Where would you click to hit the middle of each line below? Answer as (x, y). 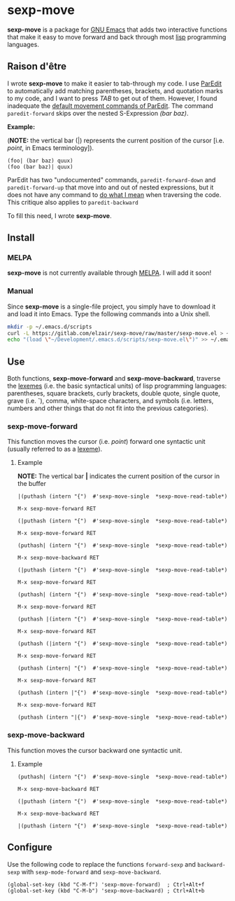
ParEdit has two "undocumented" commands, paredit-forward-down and (112, 179)
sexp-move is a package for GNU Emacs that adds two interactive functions (117, 29)
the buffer (32, 484)
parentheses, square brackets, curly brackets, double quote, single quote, (114, 393)
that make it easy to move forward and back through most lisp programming (117, 36)
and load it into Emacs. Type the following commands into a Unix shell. (109, 313)
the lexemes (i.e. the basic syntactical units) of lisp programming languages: (117, 386)
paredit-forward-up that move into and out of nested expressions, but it (111, 187)
